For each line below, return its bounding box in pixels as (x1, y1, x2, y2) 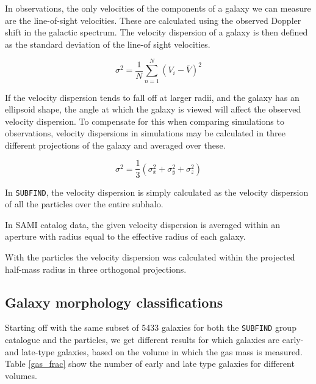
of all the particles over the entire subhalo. (5, 198, 163, 210)
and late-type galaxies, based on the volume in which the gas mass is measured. (5, 345, 303, 358)
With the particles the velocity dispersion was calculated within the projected (5, 250, 295, 263)
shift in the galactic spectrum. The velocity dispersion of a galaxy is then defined (5, 26, 308, 39)
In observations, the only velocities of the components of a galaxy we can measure (5, 2, 311, 14)
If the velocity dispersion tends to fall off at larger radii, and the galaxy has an (5, 90, 300, 103)
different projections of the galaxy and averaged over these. (5, 138, 226, 151)
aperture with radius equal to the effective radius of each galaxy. (5, 230, 246, 243)
